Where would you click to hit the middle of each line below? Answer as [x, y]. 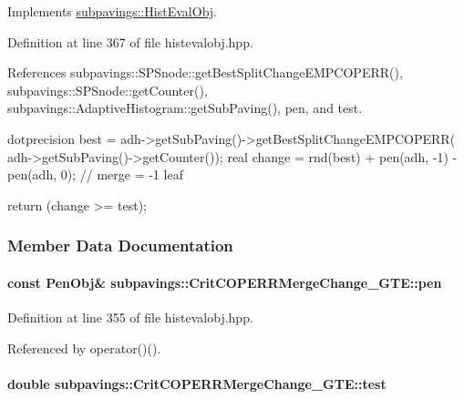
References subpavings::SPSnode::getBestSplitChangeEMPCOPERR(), [205, 72]
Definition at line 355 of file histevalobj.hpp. [130, 317]
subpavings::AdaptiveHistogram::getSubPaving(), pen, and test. [185, 108]
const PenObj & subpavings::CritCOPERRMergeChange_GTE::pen [225, 282]
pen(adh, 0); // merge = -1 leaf [95, 174]
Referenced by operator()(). [84, 348]
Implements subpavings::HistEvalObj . [113, 11]
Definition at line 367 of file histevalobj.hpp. [130, 41]
